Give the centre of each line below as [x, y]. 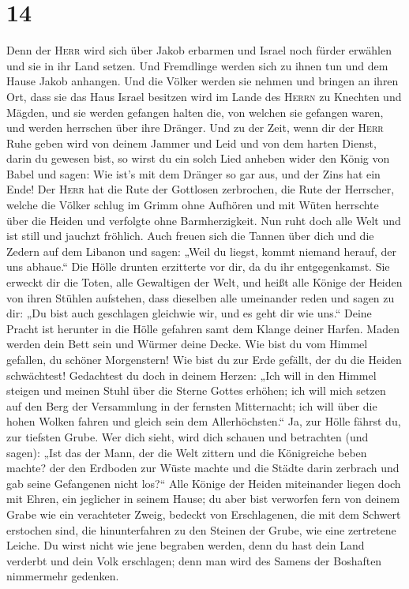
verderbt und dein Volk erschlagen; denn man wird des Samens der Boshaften [194, 560]
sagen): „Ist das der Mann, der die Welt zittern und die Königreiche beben [187, 452]
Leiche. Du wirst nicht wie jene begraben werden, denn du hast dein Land [186, 545]
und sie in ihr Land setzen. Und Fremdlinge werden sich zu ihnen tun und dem [197, 65]
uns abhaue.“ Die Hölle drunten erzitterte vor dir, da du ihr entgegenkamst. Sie [198, 266]
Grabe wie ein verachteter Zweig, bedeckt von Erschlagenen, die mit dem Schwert [204, 514]
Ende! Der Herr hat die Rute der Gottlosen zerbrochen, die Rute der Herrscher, [201, 189]
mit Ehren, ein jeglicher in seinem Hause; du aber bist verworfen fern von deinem [203, 499]
